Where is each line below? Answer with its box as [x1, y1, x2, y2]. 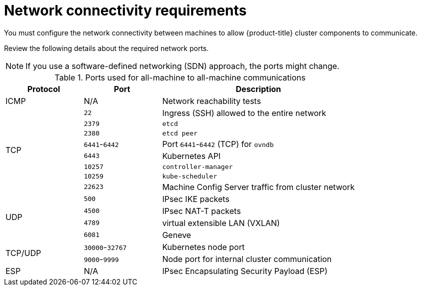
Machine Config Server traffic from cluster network [162, 181, 355, 192]
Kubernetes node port [162, 241, 245, 252]
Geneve [162, 229, 191, 240]
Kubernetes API [162, 150, 221, 161]
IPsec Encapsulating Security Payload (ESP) [162, 265, 328, 276]
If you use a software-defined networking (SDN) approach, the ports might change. [25, 60, 339, 71]
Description [235, 83, 281, 94]
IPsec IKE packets [162, 193, 229, 204]
